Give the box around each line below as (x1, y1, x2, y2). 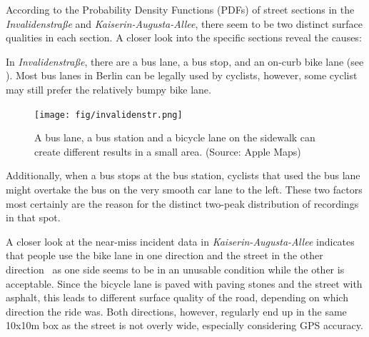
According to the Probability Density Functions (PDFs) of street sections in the (6, 2, 355, 16)
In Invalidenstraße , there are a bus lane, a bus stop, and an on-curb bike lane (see (6, 54, 364, 69)
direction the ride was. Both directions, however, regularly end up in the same (6, 303, 347, 318)
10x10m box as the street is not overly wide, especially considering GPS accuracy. (6, 318, 363, 333)
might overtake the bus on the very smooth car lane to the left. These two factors (6, 182, 363, 196)
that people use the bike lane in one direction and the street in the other (6, 248, 323, 263)
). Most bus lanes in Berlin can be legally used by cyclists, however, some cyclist (6, 68, 358, 83)
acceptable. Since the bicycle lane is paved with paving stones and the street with (6, 276, 363, 291)
